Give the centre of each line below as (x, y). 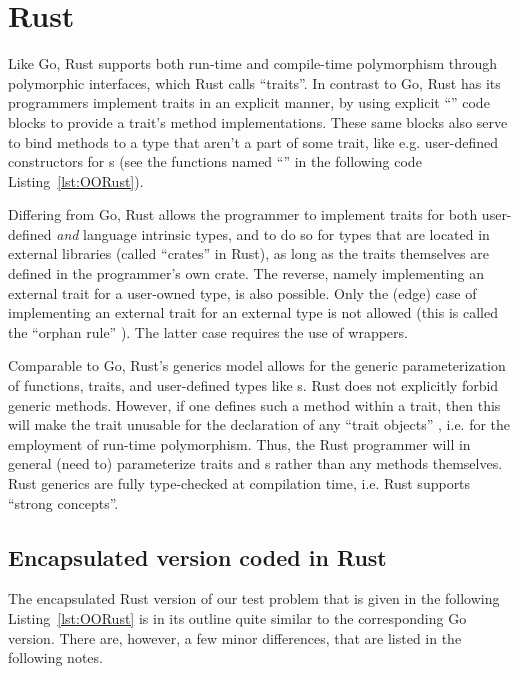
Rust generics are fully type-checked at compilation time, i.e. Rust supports (239, 483)
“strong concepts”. (63, 502)
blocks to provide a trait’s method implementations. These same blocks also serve (258, 121)
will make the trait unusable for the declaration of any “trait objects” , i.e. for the (259, 424)
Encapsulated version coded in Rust (197, 556)
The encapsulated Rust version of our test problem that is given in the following (254, 598)
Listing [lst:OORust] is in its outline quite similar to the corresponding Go (237, 617)
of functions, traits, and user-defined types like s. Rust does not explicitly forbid (253, 385)
